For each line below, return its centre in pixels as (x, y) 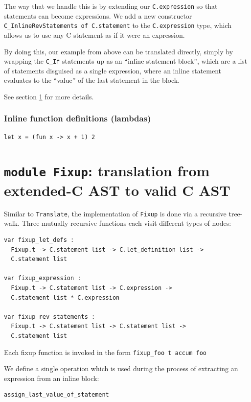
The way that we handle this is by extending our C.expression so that (111, 6)
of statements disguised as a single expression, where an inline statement (113, 70)
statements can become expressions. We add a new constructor (98, 15)
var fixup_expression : (43, 278)
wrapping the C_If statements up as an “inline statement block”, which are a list (126, 61)
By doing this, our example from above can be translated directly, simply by (119, 51)
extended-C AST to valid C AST (117, 190)
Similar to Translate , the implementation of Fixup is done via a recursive (115, 213)
